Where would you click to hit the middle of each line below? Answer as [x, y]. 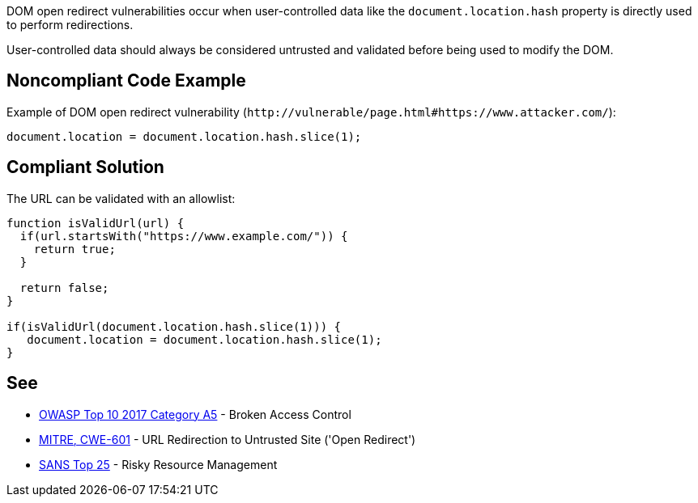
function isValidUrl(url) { [96, 223]
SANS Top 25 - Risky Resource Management [158, 464]
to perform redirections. [70, 25]
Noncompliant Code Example [126, 81]
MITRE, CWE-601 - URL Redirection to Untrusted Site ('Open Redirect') [228, 439]
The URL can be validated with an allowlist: [121, 198]
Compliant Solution [85, 167]
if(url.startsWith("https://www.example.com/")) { [184, 236]
